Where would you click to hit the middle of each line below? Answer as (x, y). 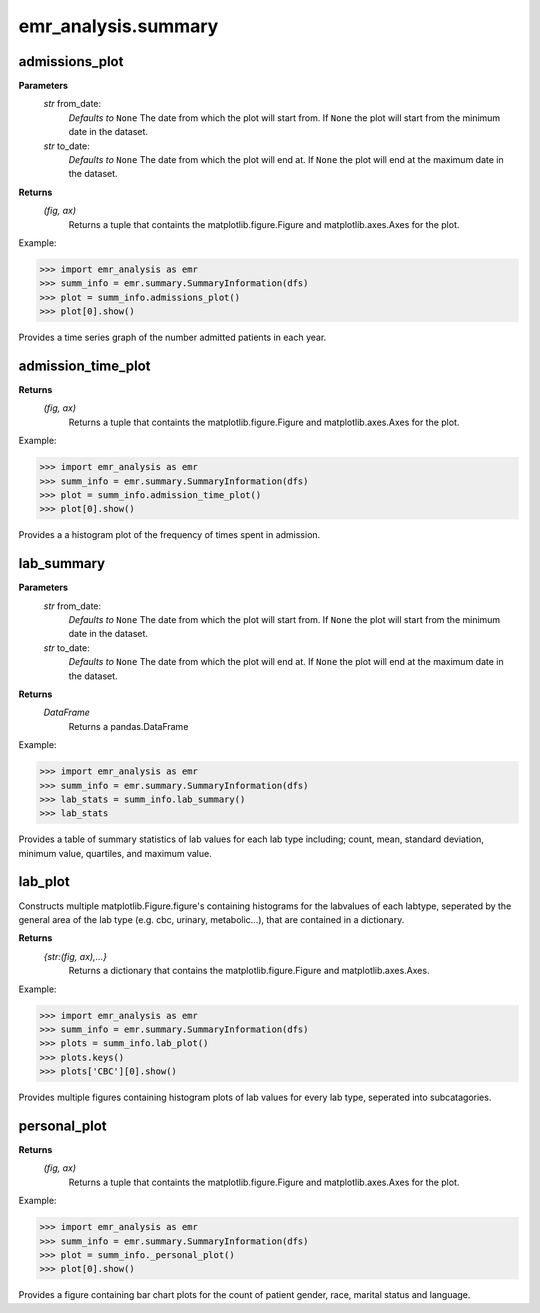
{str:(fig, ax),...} (75, 956)
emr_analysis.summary (118, 26)
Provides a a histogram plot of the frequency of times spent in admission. (169, 535)
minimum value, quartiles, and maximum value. (115, 853)
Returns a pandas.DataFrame (128, 726)
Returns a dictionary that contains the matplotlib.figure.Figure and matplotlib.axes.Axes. (249, 971)
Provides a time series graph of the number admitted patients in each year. (172, 337)
